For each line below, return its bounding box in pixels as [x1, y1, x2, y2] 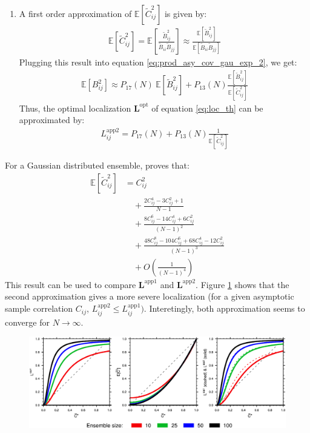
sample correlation [5, 302, 73, 315]
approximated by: [19, 113, 85, 126]
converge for [5, 315, 50, 328]
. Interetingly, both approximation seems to [143, 302, 305, 315]
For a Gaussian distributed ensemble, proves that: [5, 158, 190, 171]
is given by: [164, 7, 207, 19]
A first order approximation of [19, 7, 132, 19]
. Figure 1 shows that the [196, 278, 289, 290]
